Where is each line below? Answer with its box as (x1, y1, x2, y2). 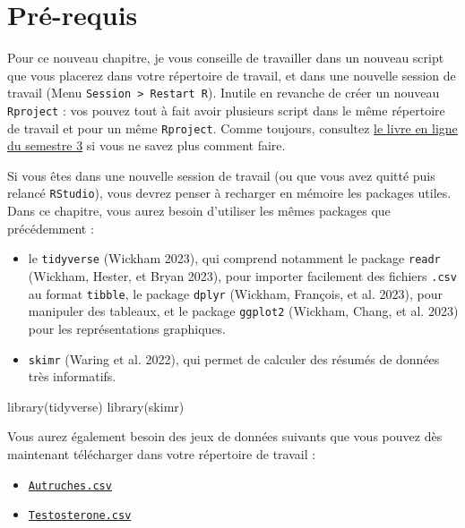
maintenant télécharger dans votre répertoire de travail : (7, 444, 316, 463)
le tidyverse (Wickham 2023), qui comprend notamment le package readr (28, 249, 441, 268)
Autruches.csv (28, 479, 112, 492)
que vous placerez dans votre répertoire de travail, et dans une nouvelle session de (7, 65, 456, 84)
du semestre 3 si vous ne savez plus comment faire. (7, 136, 286, 155)
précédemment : (7, 218, 94, 237)
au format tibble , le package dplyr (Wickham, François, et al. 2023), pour (28, 284, 443, 302)
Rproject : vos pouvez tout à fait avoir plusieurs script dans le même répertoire (7, 100, 445, 119)
